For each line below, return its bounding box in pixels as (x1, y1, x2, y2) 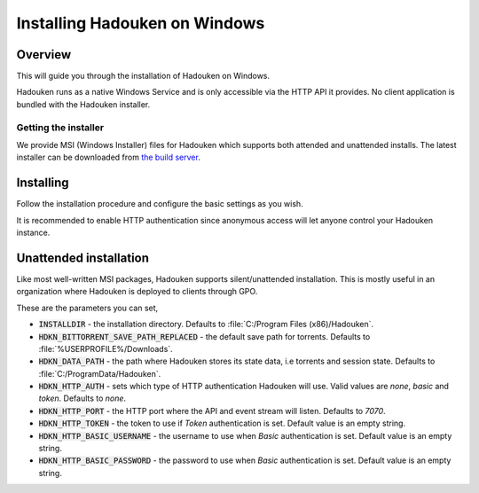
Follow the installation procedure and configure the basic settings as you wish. (16, 199, 303, 209)
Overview (16, 47, 72, 62)
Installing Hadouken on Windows (16, 13, 265, 33)
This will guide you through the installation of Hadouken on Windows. (16, 71, 271, 82)
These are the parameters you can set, (16, 302, 159, 313)
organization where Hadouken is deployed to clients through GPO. (16, 286, 258, 297)
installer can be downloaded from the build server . (16, 152, 201, 163)
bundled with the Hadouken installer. (16, 98, 151, 110)
